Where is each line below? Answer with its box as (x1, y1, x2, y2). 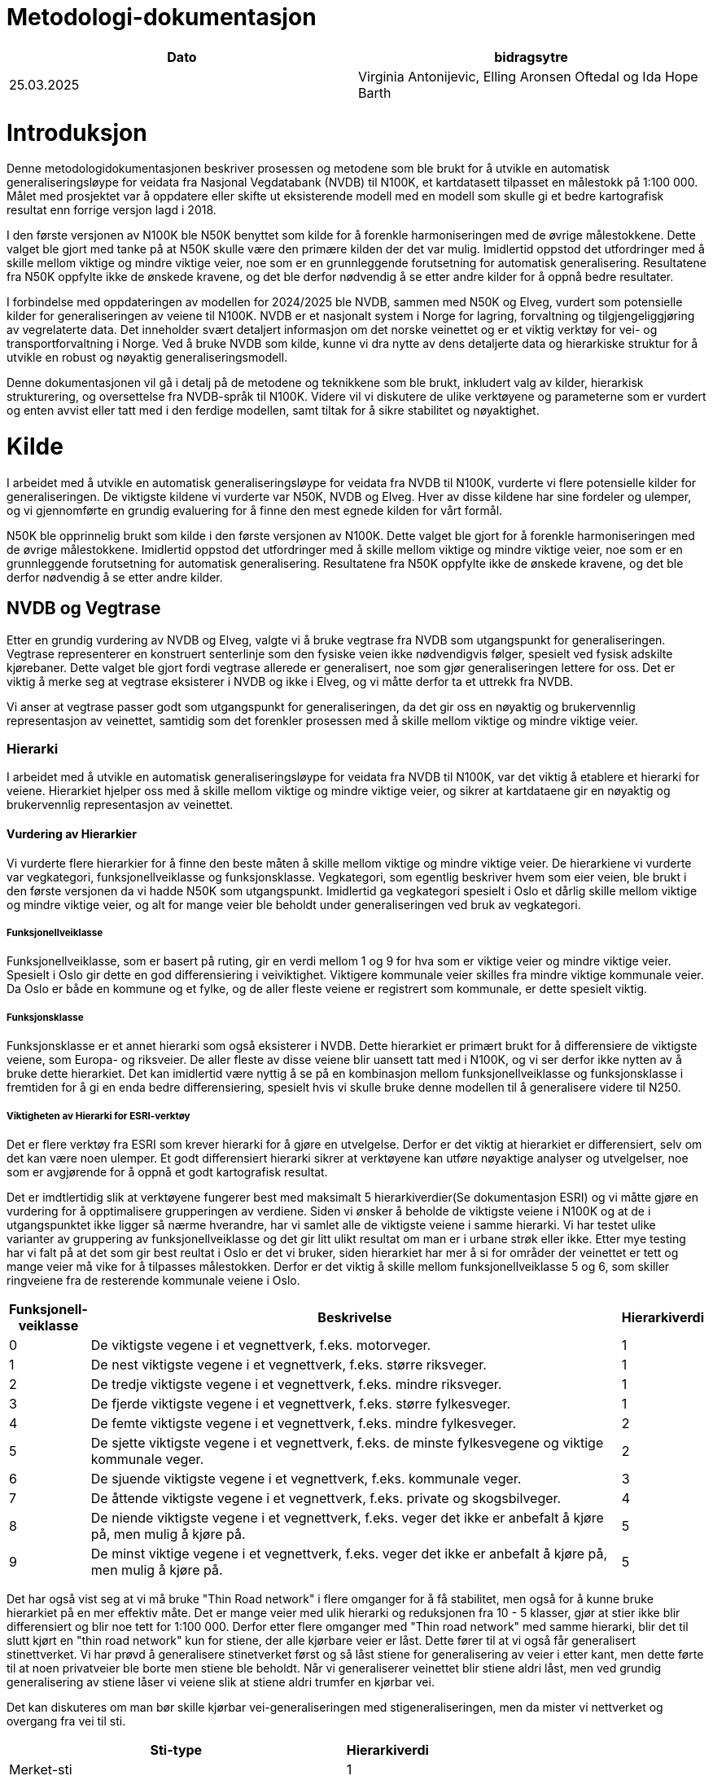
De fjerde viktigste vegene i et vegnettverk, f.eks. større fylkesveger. (90, 1395, 511, 1412)
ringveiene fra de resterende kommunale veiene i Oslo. (7, 1273, 300, 1287)
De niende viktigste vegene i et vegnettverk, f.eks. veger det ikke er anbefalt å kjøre (90, 1509, 604, 1526)
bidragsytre (494, 48, 568, 65)
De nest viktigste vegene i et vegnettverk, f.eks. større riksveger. (90, 1356, 487, 1373)
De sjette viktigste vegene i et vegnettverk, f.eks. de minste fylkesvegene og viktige (90, 1434, 604, 1451)
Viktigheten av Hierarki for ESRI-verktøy (7, 1110, 190, 1122)
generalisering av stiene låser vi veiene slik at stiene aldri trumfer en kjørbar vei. (7, 1674, 435, 1689)
